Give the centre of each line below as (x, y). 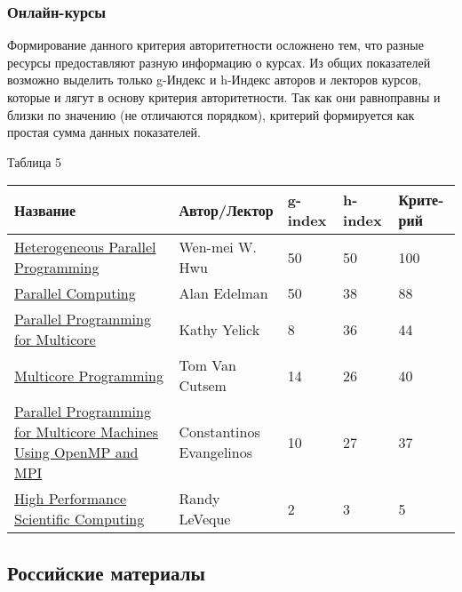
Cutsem (203, 386)
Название (45, 210)
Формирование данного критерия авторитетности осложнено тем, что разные (215, 45)
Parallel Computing (75, 293)
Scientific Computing (80, 519)
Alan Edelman (223, 293)
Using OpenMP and (76, 452)
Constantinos (219, 432)
